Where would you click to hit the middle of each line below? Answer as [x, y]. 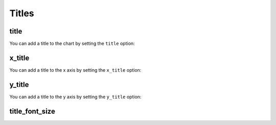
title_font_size [32, 111]
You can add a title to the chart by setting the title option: [72, 44]
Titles [22, 13]
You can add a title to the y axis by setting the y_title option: [75, 97]
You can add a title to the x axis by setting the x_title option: [75, 70]
